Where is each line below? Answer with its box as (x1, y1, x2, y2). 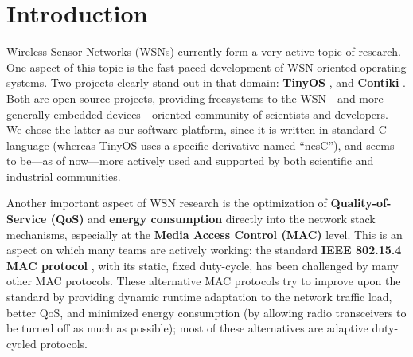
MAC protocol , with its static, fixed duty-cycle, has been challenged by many (6, 257, 399, 273)
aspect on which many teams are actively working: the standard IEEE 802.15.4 (6, 241, 402, 258)
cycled (6, 335, 37, 351)
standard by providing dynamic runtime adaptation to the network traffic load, (6, 288, 392, 305)
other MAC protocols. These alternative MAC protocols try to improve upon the (6, 273, 401, 289)
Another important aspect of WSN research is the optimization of (6, 194, 327, 211)
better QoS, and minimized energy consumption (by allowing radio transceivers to (6, 304, 407, 320)
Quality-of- (330, 194, 392, 211)
